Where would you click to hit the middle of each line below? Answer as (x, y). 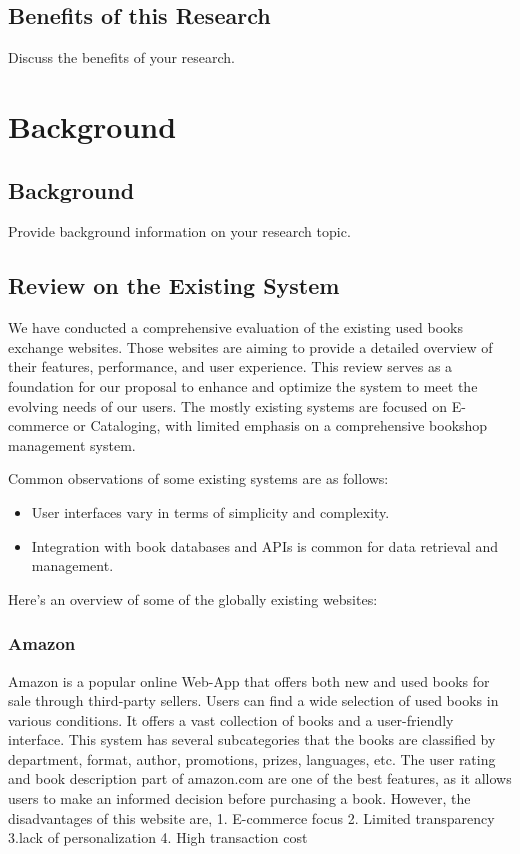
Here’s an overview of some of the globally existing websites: (193, 598)
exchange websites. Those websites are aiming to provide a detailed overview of (250, 346)
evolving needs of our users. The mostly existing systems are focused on (228, 405)
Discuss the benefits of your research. (122, 57)
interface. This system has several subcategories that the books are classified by (252, 739)
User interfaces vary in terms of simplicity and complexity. (210, 511)
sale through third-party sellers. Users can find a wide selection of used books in (253, 700)
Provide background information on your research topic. (179, 231)
